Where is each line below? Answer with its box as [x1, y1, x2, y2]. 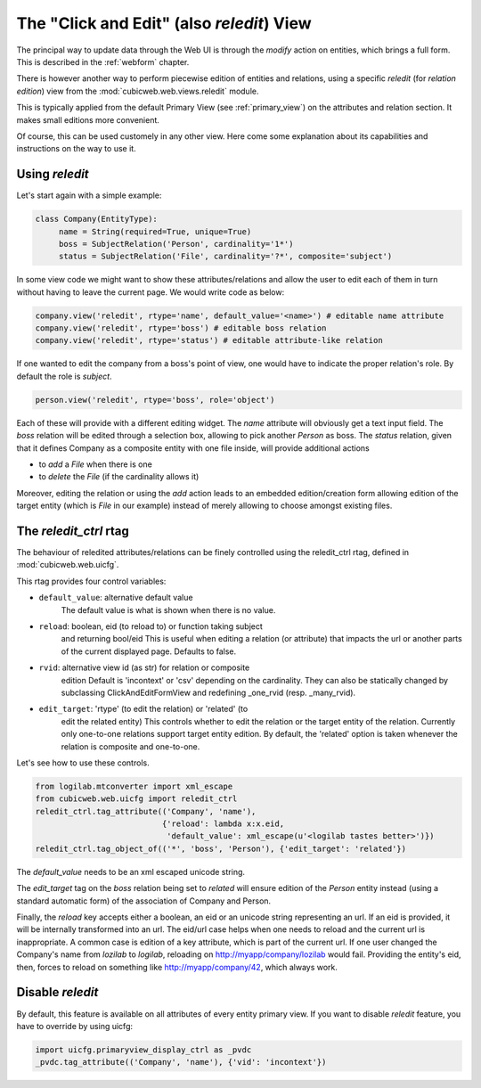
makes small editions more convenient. [16, 114, 160, 125]
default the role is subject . [16, 371, 112, 381]
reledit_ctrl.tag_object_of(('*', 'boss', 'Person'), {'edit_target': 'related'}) [35, 843, 407, 854]
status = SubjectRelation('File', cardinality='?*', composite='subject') [58, 251, 393, 262]
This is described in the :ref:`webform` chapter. [16, 56, 190, 67]
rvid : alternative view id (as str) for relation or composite [38, 662, 250, 673]
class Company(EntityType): [35, 214, 158, 225]
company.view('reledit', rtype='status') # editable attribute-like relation [35, 335, 383, 346]
